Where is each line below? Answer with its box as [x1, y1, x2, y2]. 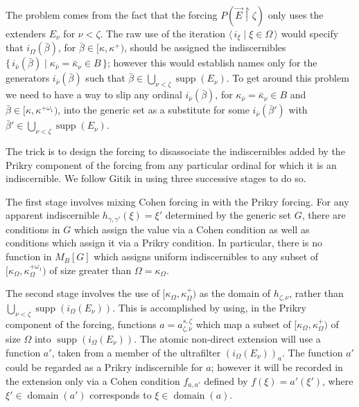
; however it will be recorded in [211, 360, 343, 374]
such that [85, 71, 125, 85]
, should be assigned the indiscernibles [124, 40, 286, 55]
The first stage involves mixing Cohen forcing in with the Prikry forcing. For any [6, 194, 349, 208]
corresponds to [89, 388, 152, 402]
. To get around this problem [226, 71, 349, 85]
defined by [204, 373, 248, 388]
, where [322, 373, 353, 388]
